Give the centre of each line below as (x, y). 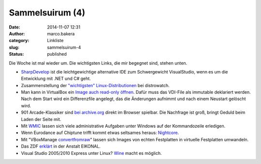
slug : (14, 47)
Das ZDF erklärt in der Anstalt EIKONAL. (61, 146)
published (57, 54)
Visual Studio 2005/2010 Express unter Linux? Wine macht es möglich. (91, 153)
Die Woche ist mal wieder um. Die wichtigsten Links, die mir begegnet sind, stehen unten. (98, 63)
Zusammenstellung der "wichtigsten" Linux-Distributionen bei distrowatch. (95, 85)
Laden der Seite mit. (41, 119)
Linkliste (55, 41)
